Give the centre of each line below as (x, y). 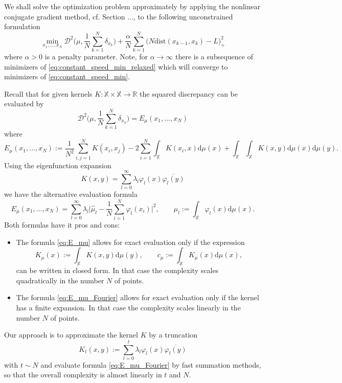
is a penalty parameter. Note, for (96, 56)
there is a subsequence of (214, 56)
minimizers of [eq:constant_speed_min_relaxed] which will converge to (116, 66)
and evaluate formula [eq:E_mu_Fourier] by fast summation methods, (151, 364)
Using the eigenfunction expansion (58, 165)
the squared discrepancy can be (189, 93)
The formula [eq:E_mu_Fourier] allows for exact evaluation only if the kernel (138, 297)
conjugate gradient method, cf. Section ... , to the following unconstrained (119, 16)
